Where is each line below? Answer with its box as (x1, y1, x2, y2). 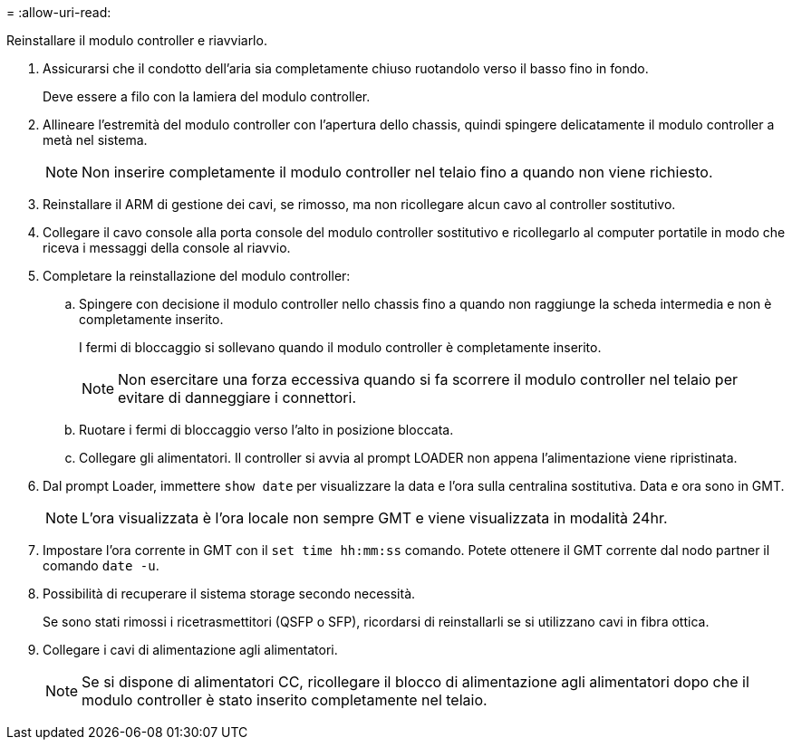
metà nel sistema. (43, 132, 148, 148)
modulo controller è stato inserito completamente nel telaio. (82, 691, 488, 709)
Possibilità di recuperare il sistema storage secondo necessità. (43, 586, 416, 601)
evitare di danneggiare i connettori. (118, 388, 356, 407)
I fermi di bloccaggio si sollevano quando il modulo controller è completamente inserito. (79, 340, 602, 355)
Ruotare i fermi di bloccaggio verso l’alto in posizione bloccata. (79, 422, 454, 437)
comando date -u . (43, 558, 159, 573)
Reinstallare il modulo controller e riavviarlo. (6, 33, 267, 48)
